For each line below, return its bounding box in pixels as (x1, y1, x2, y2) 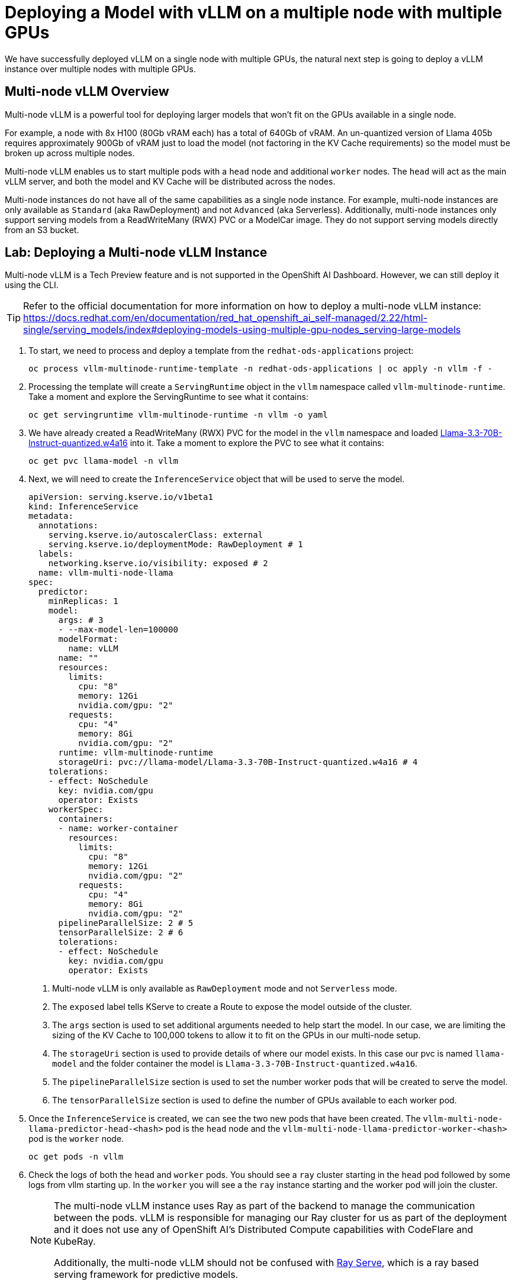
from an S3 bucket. (5, 224, 79, 235)
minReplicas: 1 (48, 596, 118, 606)
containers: (58, 814, 114, 824)
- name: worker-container (58, 824, 178, 834)
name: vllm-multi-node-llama (38, 568, 173, 578)
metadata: (28, 511, 73, 521)
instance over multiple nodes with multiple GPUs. (5, 63, 196, 74)
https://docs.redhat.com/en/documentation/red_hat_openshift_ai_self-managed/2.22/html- (23, 312, 428, 324)
